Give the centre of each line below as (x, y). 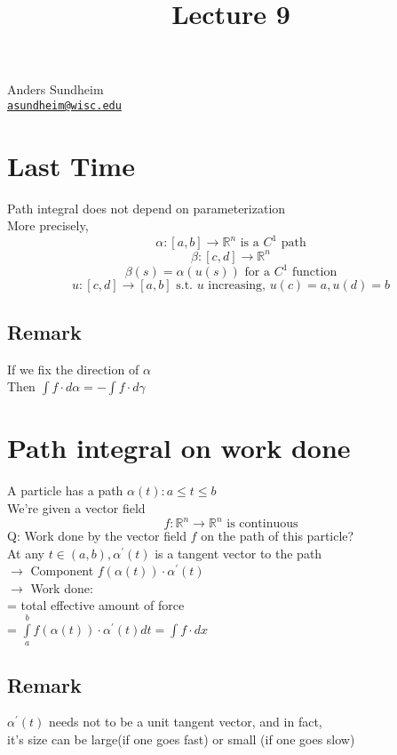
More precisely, (48, 225)
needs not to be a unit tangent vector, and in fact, (185, 722)
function (315, 273)
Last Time (71, 165)
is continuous (262, 524)
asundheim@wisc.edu (64, 105)
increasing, (237, 286)
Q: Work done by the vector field (97, 536)
